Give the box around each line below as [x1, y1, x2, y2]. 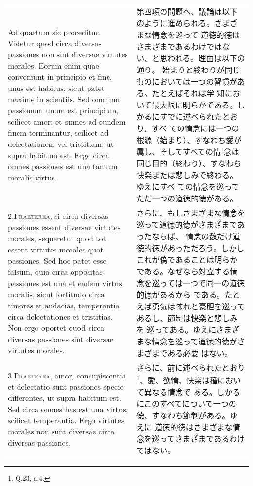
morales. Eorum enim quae [8, 60, 99, 71]
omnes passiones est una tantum [8, 161, 118, 172]
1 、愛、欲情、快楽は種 [136, 373, 217, 386]
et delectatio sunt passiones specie [8, 380, 124, 392]
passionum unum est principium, [8, 105, 119, 116]
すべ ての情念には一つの [151, 123, 239, 134]
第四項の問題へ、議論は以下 [136, 6, 238, 17]
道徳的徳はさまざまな [154, 421, 233, 433]
